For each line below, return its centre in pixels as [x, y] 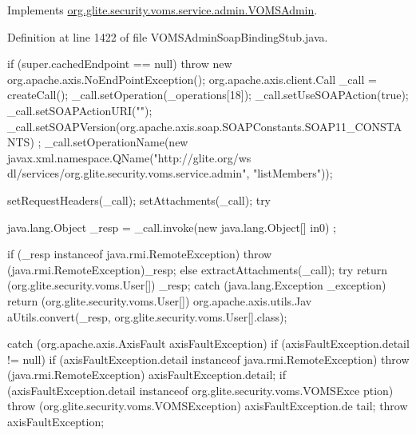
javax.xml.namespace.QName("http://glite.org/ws [129, 157]
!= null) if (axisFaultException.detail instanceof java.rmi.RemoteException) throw [208, 359]
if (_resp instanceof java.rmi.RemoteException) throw [140, 254]
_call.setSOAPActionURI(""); [80, 110]
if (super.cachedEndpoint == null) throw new [120, 64]
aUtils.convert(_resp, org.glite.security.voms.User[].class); [147, 316]
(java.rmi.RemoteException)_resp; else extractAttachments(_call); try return [198, 269]
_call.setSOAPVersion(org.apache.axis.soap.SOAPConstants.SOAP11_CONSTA [205, 126]
